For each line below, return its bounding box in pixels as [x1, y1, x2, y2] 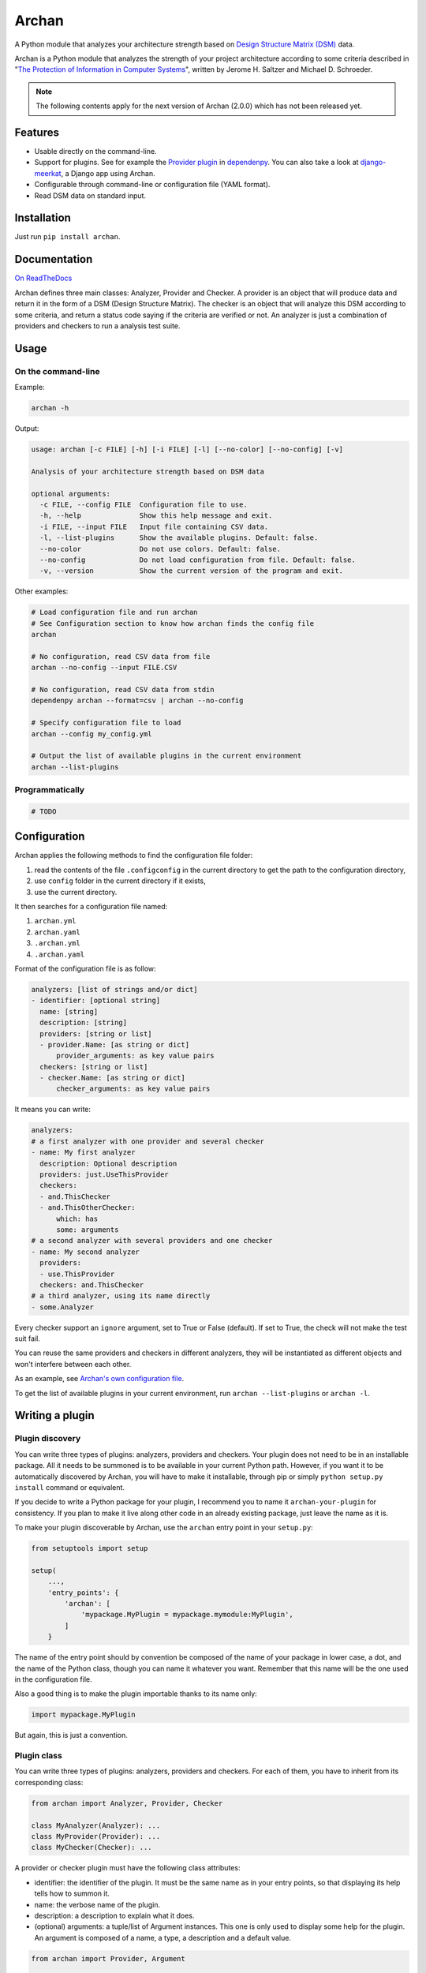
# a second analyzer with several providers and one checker [31, 1236, 273, 1245]
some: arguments [56, 1225, 119, 1234]
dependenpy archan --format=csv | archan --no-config [31, 696, 244, 706]
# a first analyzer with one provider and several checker [31, 1136, 264, 1146]
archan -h [31, 403, 69, 413]
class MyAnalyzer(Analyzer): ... [31, 1821, 161, 1830]
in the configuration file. [14, 1674, 92, 1684]
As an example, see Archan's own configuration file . [14, 1374, 185, 1383]
